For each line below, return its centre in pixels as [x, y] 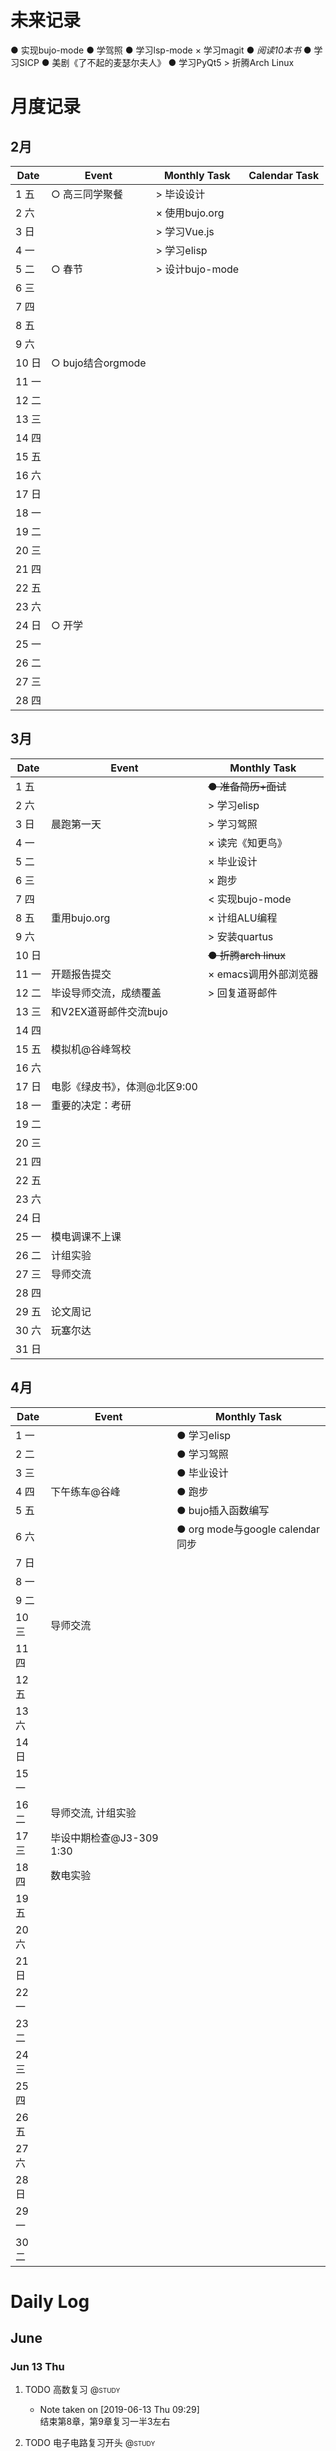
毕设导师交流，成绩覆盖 [106, 993]
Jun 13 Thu [37, 2367]
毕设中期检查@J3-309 [104, 1838]
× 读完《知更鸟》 [247, 843]
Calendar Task [284, 175]
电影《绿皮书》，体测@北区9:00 [124, 1086]
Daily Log [50, 2301]
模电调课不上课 [86, 1236]
